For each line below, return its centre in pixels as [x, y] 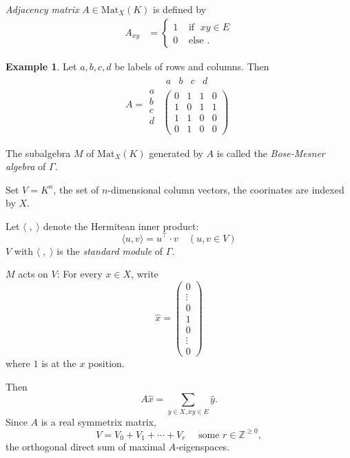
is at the [59, 363]
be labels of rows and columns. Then [192, 66]
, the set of [76, 189]
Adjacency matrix [42, 9]
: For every [80, 274]
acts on [33, 274]
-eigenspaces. [203, 447]
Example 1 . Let [41, 66]
